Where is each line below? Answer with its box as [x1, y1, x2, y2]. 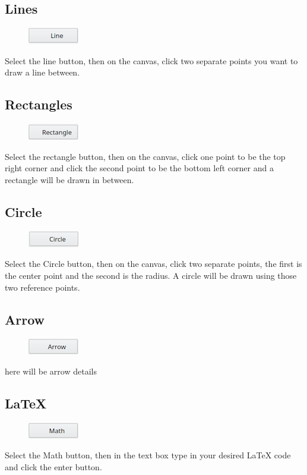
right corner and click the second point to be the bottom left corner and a [5, 162, 274, 174]
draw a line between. [5, 66, 80, 78]
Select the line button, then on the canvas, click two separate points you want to [5, 54, 298, 67]
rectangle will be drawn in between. [5, 173, 134, 185]
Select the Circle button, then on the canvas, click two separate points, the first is [5, 257, 302, 270]
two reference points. [5, 281, 80, 293]
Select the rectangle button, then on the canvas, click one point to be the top [5, 150, 286, 162]
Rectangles [5, 95, 72, 114]
